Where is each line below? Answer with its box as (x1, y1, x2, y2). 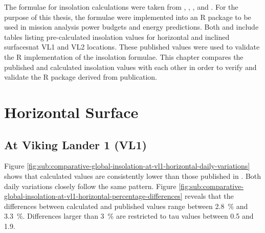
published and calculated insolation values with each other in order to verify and (4, 61, 257, 72)
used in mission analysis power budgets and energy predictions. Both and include (4, 21, 259, 32)
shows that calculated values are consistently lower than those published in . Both (4, 170, 261, 181)
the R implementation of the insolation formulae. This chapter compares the (4, 51, 244, 62)
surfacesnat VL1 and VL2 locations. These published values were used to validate (4, 41, 260, 52)
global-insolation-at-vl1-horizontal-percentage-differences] (4, 191, 183, 201)
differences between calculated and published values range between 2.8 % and (4, 200, 248, 211)
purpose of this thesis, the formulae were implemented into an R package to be (4, 11, 251, 22)
